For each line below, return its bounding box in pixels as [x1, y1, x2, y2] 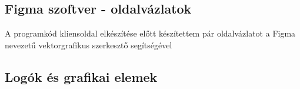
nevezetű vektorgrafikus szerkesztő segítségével [5, 38, 172, 51]
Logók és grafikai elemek [5, 67, 158, 85]
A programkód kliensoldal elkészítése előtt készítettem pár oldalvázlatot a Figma [5, 27, 296, 39]
